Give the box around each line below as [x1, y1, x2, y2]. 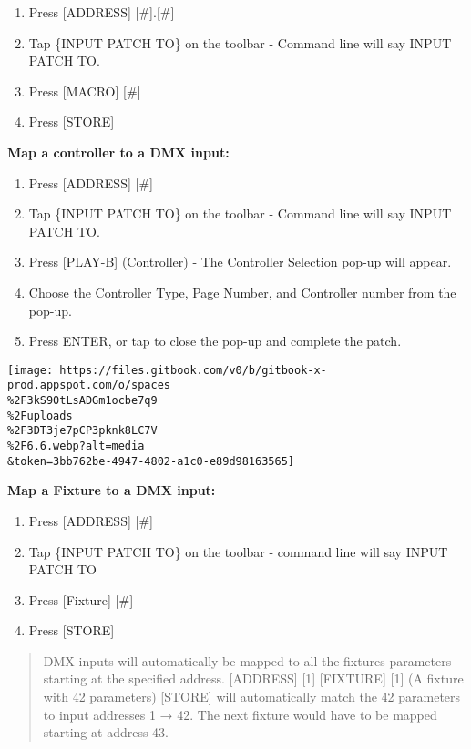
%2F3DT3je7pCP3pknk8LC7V [7, 424, 158, 438]
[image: [7, 363, 54, 377]
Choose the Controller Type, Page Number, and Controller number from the [28, 282, 456, 301]
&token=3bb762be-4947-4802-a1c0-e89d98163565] [7, 454, 294, 468]
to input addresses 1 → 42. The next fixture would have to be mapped [43, 704, 437, 724]
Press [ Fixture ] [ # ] [28, 590, 134, 609]
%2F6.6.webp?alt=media [7, 440, 145, 452]
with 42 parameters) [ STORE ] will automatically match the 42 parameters [43, 687, 461, 706]
